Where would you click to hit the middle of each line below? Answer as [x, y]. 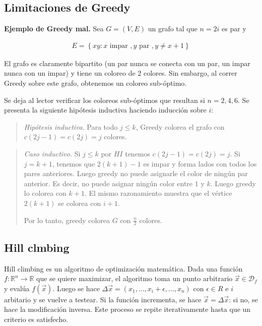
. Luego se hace [76, 288]
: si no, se [243, 299]
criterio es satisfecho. [36, 319]
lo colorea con [45, 193]
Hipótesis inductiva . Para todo [71, 126]
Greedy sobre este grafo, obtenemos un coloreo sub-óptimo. [95, 83]
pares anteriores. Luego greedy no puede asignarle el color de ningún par [136, 173]
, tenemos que [74, 163]
